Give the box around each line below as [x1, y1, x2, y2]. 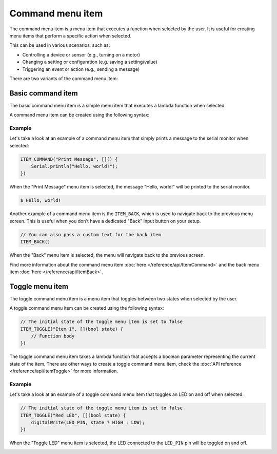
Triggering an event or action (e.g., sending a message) [22, 66, 140, 72]
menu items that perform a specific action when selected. [9, 32, 132, 39]
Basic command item [9, 89, 78, 98]
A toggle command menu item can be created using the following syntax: [9, 305, 164, 311]
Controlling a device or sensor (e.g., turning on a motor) [22, 51, 141, 58]
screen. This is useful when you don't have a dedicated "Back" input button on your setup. [9, 218, 201, 224]
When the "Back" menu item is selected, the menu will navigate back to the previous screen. [9, 252, 205, 258]
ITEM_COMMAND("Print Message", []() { [20, 156, 118, 162]
